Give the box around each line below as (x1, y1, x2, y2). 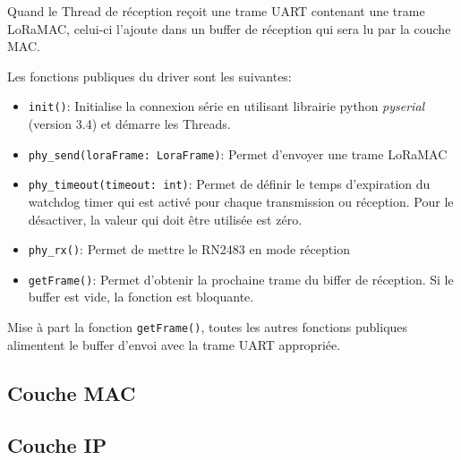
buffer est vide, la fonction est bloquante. (28, 287, 254, 306)
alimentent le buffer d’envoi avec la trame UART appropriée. (7, 335, 341, 354)
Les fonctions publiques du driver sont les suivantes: (7, 66, 292, 85)
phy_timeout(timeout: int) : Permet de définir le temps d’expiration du (28, 175, 431, 193)
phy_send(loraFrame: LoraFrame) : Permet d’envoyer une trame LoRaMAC (28, 144, 448, 163)
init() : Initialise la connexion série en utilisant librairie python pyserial (28, 97, 425, 115)
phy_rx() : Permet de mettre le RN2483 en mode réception (28, 240, 350, 259)
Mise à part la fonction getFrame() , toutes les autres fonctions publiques (7, 318, 408, 336)
